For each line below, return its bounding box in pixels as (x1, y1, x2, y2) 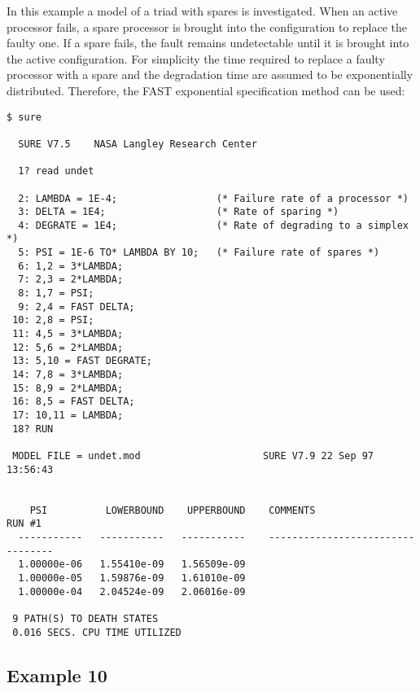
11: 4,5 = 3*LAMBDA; (12, 328, 124, 340)
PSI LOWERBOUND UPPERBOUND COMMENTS (29, 504, 316, 516)
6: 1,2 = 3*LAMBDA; (18, 260, 124, 272)
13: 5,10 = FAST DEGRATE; (12, 355, 152, 367)
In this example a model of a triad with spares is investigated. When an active (7, 2, 398, 19)
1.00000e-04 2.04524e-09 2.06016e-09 (18, 585, 246, 598)
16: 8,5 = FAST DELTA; (12, 396, 135, 408)
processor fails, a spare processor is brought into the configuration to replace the (7, 18, 408, 35)
